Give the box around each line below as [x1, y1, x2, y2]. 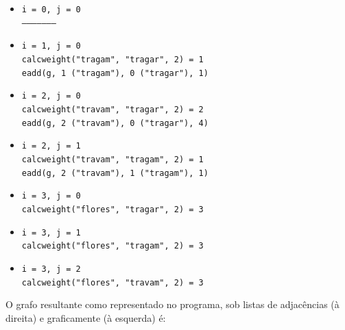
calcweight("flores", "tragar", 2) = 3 [21, 204, 204, 214]
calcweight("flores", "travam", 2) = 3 [21, 277, 204, 288]
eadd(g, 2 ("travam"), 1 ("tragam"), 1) [21, 168, 209, 178]
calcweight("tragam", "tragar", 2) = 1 [21, 54, 204, 64]
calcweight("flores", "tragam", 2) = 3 [21, 241, 204, 251]
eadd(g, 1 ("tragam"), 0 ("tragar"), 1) [21, 68, 209, 78]
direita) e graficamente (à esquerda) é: [5, 310, 166, 325]
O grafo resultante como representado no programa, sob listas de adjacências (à [5, 297, 340, 312]
